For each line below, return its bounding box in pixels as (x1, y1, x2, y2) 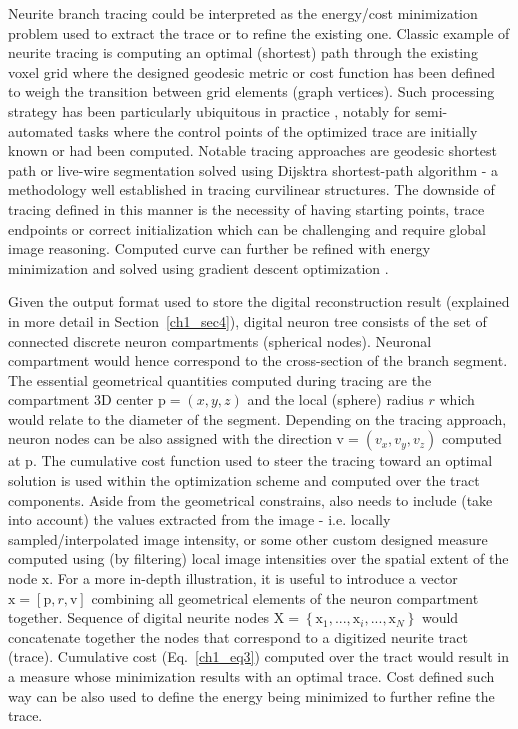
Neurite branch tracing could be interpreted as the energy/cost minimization (8, 3, 478, 23)
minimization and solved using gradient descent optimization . (8, 257, 389, 278)
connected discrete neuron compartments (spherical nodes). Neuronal (8, 330, 432, 351)
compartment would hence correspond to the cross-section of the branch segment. (8, 350, 508, 371)
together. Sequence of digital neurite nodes (8, 607, 270, 628)
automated (8, 120, 74, 141)
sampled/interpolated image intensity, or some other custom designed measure (8, 528, 488, 549)
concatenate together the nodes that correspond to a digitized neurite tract (8, 626, 469, 647)
